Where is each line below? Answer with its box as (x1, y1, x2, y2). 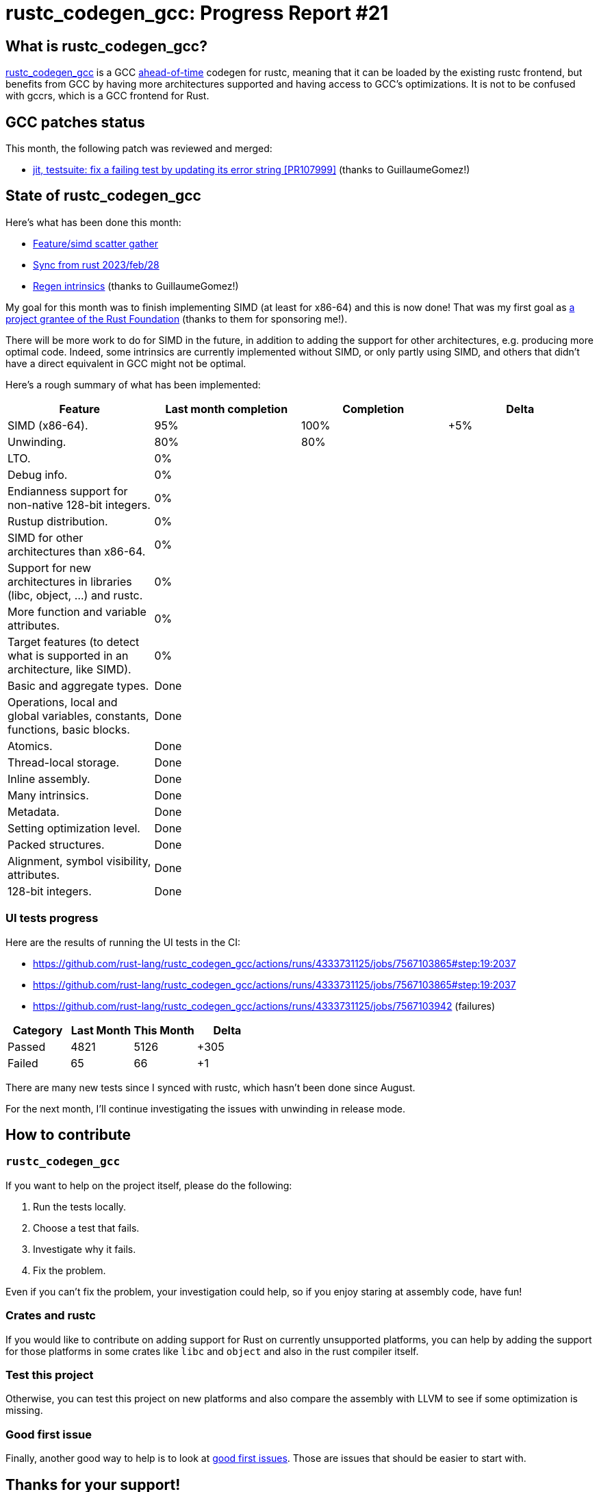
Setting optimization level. (8, 821, 140, 835)
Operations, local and (8, 695, 118, 709)
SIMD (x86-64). (8, 418, 88, 432)
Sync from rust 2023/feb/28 (33, 258, 160, 271)
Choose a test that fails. (33, 1221, 140, 1234)
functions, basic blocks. (8, 722, 130, 736)
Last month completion (165, 401, 288, 416)
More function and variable (8, 604, 146, 619)
